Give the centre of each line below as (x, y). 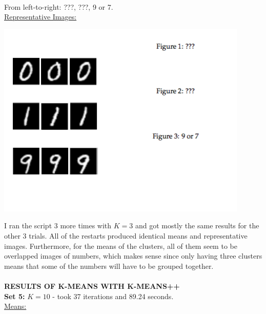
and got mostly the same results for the (197, 225)
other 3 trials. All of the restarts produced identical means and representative (126, 235)
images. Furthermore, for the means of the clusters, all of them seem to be (121, 246)
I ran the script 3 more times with (58, 225)
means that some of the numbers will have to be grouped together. (109, 266)
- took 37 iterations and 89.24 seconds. (113, 296)
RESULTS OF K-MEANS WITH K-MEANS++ (92, 286)
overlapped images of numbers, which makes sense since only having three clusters (133, 256)
